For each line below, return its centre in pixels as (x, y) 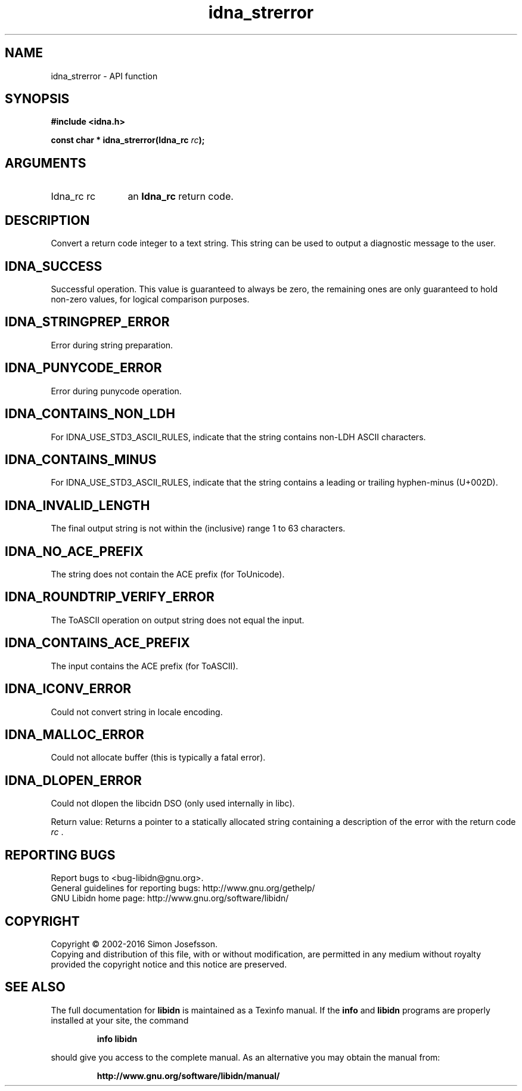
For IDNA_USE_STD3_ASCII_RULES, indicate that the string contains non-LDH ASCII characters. (238, 437)
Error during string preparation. (112, 345)
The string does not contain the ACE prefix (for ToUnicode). (168, 574)
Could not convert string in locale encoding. (137, 712)
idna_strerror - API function (104, 76)
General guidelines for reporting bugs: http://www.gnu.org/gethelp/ (183, 888)
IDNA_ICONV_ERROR (68, 689)
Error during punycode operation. (116, 391)
